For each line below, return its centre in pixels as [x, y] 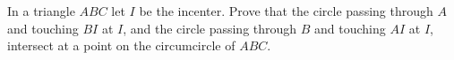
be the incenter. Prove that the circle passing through [286, 11]
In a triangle [41, 11]
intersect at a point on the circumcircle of [121, 45]
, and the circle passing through [210, 28]
